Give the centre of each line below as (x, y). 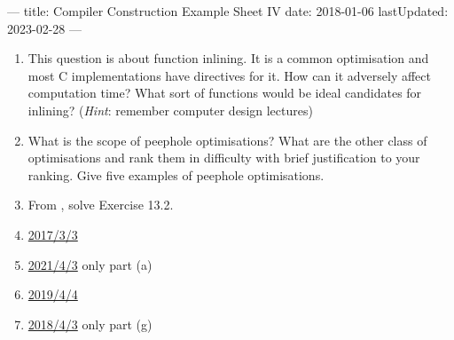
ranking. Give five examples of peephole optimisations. (176, 174)
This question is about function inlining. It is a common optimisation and (228, 58)
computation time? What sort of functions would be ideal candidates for (225, 93)
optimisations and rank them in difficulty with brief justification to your (224, 158)
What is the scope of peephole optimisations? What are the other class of (227, 140)
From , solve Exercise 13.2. (101, 205)
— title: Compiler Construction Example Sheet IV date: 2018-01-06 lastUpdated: (228, 11)
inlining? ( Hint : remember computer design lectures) (170, 110)
